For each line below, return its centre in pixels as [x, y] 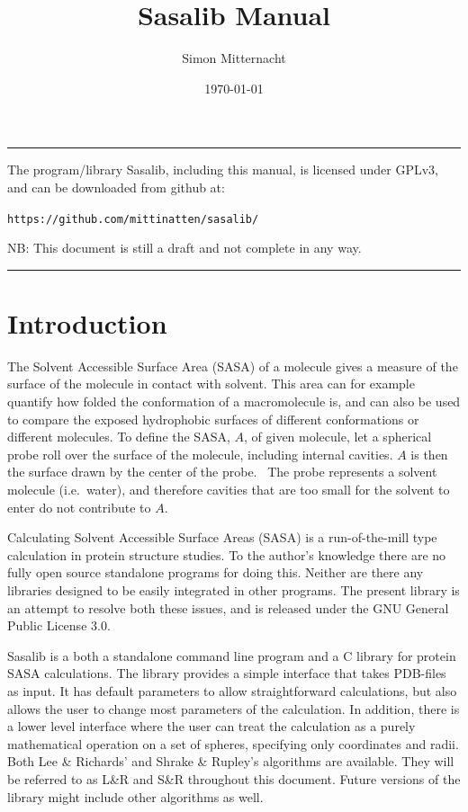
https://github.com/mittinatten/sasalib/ [133, 219]
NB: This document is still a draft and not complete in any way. [184, 248]
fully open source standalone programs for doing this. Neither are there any [216, 572]
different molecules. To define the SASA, [119, 437]
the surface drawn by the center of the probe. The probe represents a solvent [222, 472]
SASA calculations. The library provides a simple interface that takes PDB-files [227, 673]
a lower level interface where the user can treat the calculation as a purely [211, 726]
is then [429, 454]
